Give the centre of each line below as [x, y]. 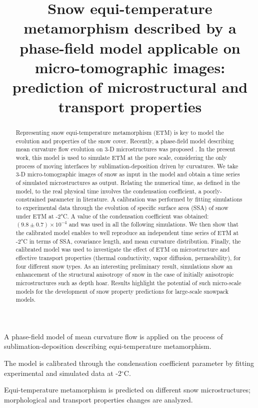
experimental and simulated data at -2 [63, 373]
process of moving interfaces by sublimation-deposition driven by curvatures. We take [127, 166]
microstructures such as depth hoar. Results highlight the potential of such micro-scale [128, 282]
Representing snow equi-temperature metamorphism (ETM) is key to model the [120, 133]
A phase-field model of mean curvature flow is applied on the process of [113, 336]
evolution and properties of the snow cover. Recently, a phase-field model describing [125, 141]
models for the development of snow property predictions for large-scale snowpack [122, 291]
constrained [31, 199]
